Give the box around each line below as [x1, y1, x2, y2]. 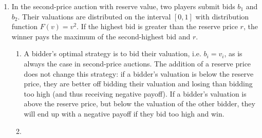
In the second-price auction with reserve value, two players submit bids [11, 1, 235, 11]
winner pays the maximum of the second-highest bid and [11, 31, 191, 41]
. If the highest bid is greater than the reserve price [77, 21, 238, 32]
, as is [224, 48, 242, 59]
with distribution [195, 11, 249, 21]
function [11, 21, 38, 32]
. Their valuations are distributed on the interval [17, 11, 171, 21]
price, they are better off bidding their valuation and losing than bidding [24, 78, 253, 89]
